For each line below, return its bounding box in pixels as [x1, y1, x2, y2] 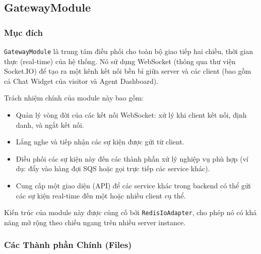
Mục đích [4, 26, 43, 38]
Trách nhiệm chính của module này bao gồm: [4, 92, 144, 103]
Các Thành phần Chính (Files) [4, 238, 132, 251]
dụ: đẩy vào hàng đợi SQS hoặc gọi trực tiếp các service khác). [16, 163, 210, 174]
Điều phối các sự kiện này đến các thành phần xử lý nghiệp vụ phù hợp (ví [16, 153, 248, 164]
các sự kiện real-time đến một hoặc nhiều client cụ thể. [16, 190, 186, 200]
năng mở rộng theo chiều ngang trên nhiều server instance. [4, 217, 186, 227]
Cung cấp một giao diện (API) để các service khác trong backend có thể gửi [16, 180, 251, 190]
